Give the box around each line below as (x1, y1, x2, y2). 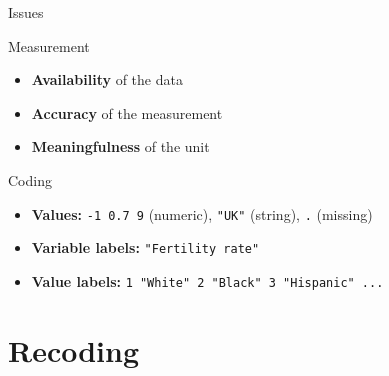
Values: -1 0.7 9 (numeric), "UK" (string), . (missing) (31, 203, 373, 224)
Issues (8, 2, 44, 22)
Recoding (8, 329, 140, 370)
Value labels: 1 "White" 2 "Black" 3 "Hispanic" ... (31, 270, 384, 291)
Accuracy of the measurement (31, 102, 223, 123)
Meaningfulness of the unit (31, 136, 210, 157)
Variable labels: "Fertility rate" (31, 237, 260, 258)
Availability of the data (31, 69, 183, 90)
